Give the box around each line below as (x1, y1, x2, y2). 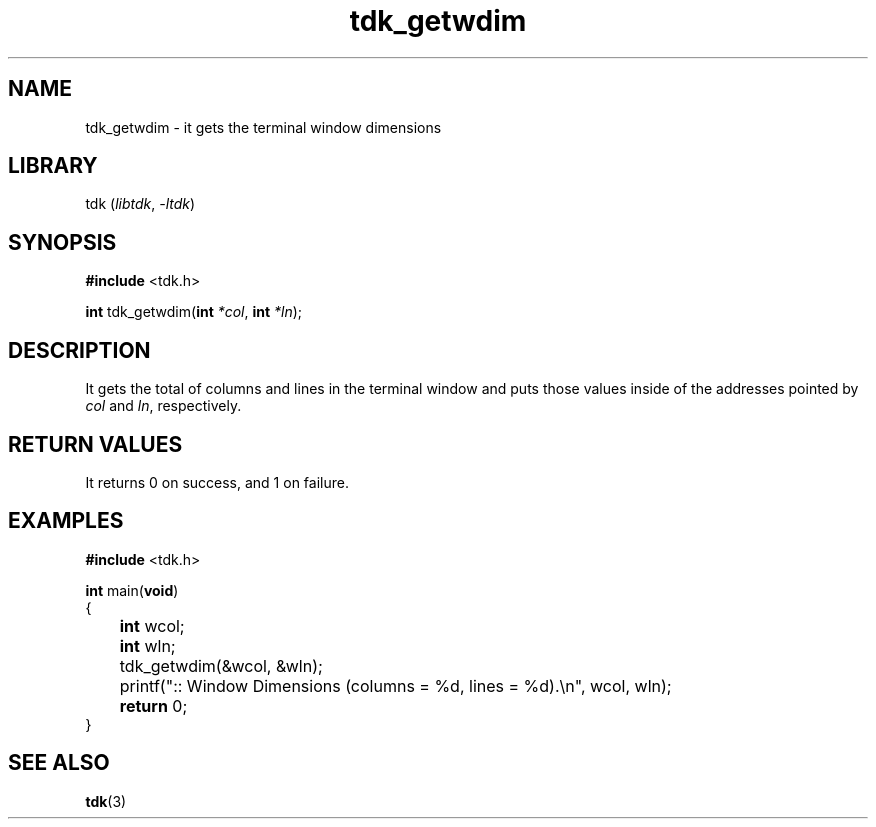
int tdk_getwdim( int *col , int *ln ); (85, 303, 303, 321)
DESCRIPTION (8, 337, 151, 363)
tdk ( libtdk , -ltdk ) (85, 195, 196, 213)
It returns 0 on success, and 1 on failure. (85, 473, 349, 491)
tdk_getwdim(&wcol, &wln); (119, 655, 323, 676)
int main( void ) (85, 581, 179, 599)
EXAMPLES (8, 508, 124, 534)
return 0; (119, 695, 188, 716)
